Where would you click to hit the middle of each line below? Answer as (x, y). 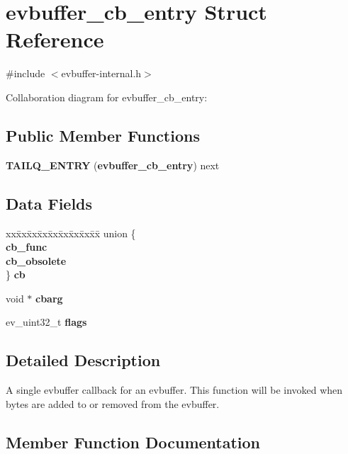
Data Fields (49, 203)
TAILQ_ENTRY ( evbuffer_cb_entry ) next (113, 165)
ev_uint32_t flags (46, 322)
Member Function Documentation (133, 442)
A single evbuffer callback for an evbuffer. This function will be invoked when (174, 390)
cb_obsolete (36, 260)
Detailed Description (83, 360)
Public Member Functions (103, 135)
